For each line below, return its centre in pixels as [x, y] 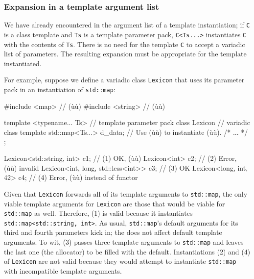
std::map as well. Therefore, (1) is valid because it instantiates [98, 213]
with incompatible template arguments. [63, 270]
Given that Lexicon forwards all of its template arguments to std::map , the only [126, 193]
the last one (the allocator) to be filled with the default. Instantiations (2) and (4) [127, 251]
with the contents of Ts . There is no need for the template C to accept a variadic [125, 44]
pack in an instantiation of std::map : [60, 89]
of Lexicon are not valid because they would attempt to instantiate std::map [120, 261]
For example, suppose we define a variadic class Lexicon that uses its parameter [124, 80]
